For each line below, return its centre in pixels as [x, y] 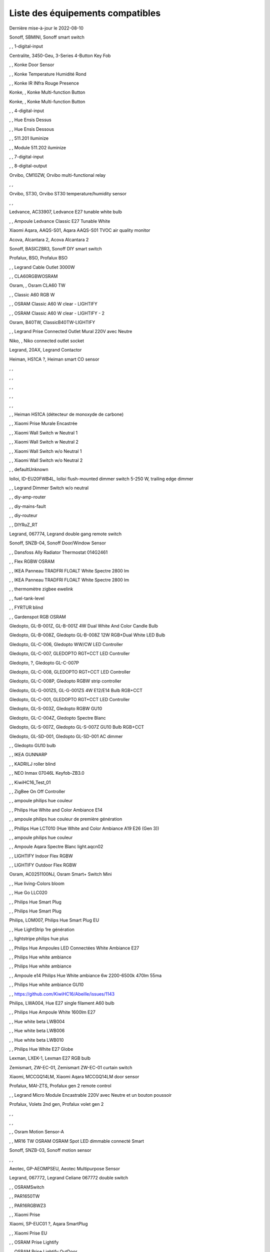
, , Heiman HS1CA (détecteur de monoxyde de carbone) [66, 414]
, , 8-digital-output [28, 166]
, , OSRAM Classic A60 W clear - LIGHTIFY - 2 [57, 313]
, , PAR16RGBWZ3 [27, 1205]
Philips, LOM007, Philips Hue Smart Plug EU [54, 920]
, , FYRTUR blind [26, 607]
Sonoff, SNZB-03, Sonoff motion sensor [50, 1150]
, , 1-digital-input [26, 46]
